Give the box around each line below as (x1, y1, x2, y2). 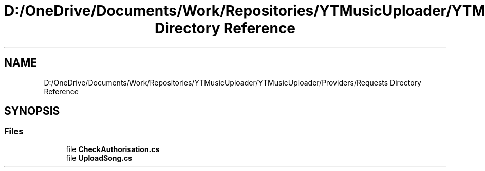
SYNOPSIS (4, 104, 60, 118)
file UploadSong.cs (66, 153, 133, 162)
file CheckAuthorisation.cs (66, 144, 160, 154)
